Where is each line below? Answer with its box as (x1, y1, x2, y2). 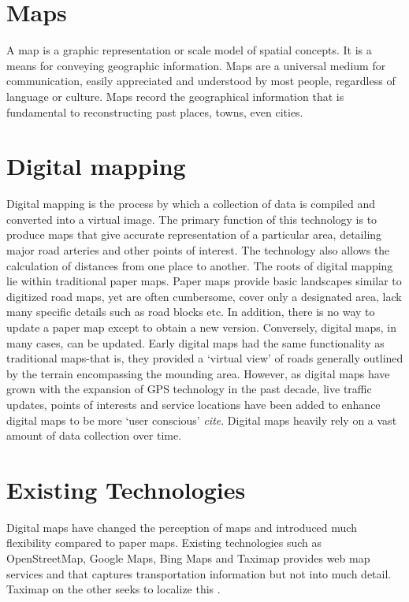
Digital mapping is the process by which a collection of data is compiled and (6, 195, 375, 212)
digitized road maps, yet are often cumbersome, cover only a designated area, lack (6, 288, 402, 304)
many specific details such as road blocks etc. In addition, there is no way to (6, 303, 375, 320)
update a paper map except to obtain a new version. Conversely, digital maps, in (6, 318, 397, 335)
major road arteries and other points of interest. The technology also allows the (6, 242, 390, 258)
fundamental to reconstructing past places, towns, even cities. (6, 103, 303, 120)
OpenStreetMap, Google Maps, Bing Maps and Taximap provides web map (6, 550, 370, 567)
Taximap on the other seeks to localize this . (6, 581, 221, 597)
